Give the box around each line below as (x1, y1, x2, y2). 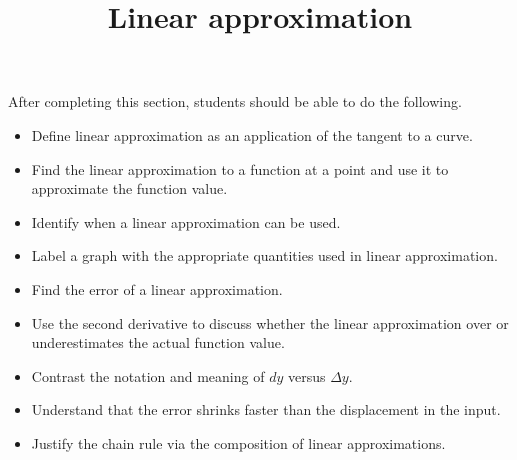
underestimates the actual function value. (31, 332, 285, 353)
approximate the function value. (31, 178, 228, 199)
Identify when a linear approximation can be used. (31, 211, 341, 232)
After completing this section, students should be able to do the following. (8, 91, 462, 112)
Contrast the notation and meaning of (31, 365, 265, 386)
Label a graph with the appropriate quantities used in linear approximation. (31, 245, 498, 266)
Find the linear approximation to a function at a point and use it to (31, 158, 449, 179)
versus (287, 365, 326, 386)
